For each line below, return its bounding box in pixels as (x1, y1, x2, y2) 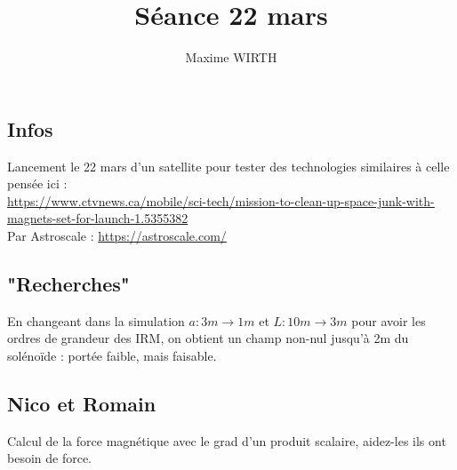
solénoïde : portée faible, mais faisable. (7, 346, 217, 364)
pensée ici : (7, 174, 68, 193)
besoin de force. (7, 449, 92, 467)
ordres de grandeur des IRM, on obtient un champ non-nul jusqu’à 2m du (7, 329, 409, 347)
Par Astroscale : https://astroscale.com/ (7, 226, 227, 244)
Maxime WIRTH (185, 48, 277, 67)
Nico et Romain (7, 389, 156, 417)
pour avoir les (351, 311, 426, 330)
